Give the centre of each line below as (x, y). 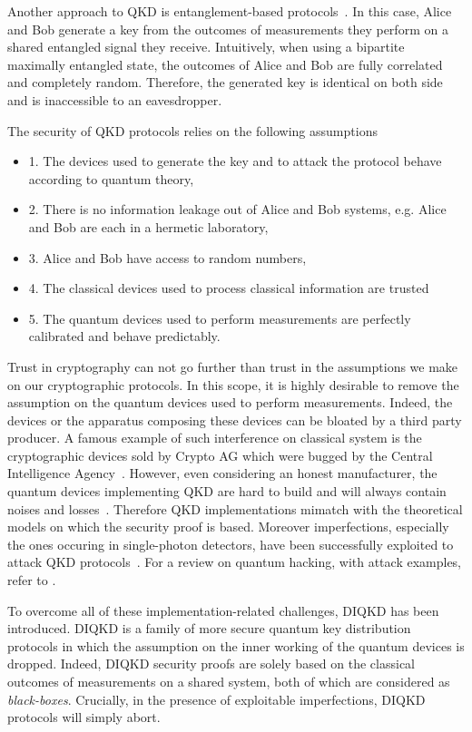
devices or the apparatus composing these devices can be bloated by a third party (235, 420)
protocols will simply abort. (84, 717)
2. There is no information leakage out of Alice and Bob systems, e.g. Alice (237, 209)
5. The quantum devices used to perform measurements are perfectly (220, 318)
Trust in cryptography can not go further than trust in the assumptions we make (233, 366)
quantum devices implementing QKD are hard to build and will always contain (227, 491)
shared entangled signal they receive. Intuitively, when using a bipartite (206, 47)
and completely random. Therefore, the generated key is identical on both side (225, 82)
